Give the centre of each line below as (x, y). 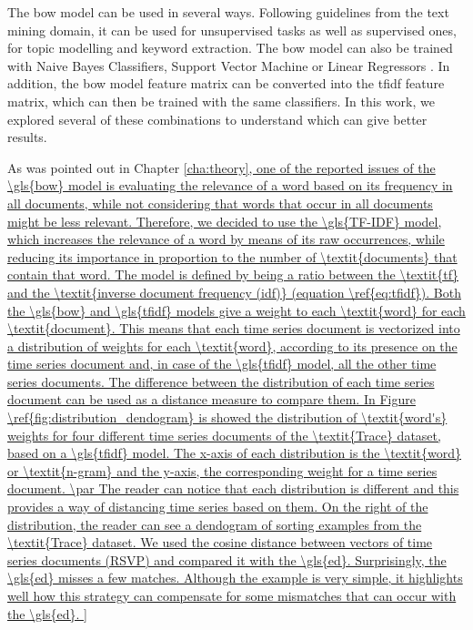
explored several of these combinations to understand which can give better (217, 119)
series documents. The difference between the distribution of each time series (221, 381)
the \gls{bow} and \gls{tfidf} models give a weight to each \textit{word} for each (236, 310)
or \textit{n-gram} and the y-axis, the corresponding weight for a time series (222, 470)
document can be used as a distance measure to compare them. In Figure (211, 399)
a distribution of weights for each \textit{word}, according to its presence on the (232, 345)
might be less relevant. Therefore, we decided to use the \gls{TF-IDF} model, (225, 221)
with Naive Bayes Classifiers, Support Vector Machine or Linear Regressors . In (229, 65)
